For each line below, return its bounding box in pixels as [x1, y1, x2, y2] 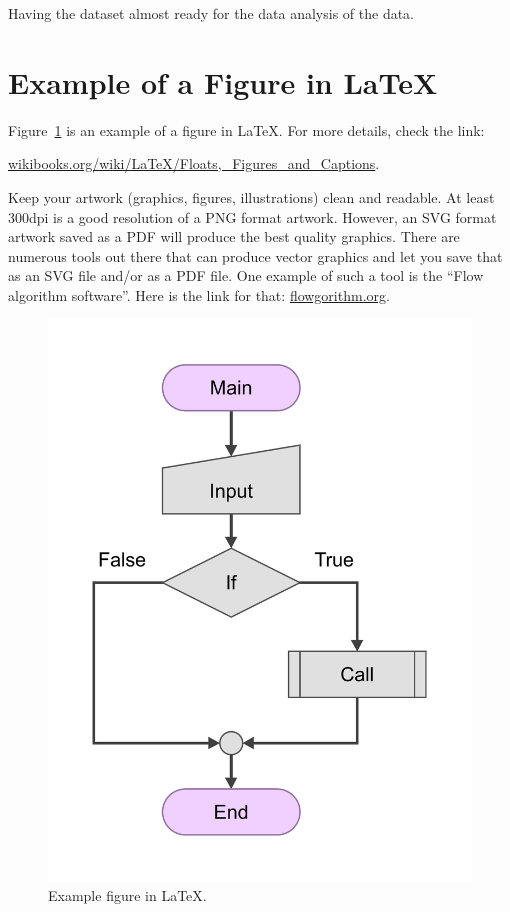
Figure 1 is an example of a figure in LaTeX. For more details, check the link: [8, 119, 485, 140]
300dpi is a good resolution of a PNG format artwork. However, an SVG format [8, 206, 497, 227]
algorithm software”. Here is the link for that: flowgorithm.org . [8, 284, 390, 305]
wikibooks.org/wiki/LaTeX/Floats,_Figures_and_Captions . [8, 153, 380, 174]
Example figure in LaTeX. [48, 884, 207, 905]
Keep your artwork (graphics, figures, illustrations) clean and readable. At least [8, 186, 495, 207]
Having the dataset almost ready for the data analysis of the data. [8, 3, 414, 23]
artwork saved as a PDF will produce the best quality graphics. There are [8, 226, 460, 247]
